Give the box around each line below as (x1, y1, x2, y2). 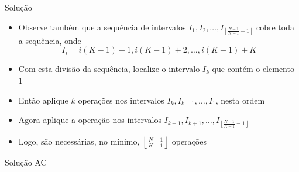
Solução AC (5, 156, 47, 168)
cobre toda (256, 20, 294, 33)
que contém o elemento (212, 63, 294, 75)
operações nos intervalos (78, 94, 164, 106)
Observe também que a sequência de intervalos (18, 20, 186, 33)
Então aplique (18, 94, 68, 106)
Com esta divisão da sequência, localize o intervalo (18, 63, 200, 75)
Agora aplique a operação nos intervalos (18, 113, 161, 126)
